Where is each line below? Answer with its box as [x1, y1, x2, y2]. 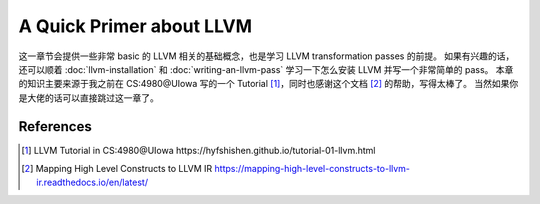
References [18, 118, 92, 135]
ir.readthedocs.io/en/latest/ [36, 176, 149, 189]
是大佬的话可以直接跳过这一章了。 [18, 91, 159, 104]
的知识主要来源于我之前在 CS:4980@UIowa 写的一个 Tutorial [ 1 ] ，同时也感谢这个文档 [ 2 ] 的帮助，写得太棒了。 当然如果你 [18, 78, 519, 90]
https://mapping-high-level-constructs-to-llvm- [214, 163, 410, 175]
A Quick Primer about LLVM [18, 15, 253, 37]
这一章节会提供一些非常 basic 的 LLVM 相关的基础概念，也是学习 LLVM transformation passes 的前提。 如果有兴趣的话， [18, 50, 515, 62]
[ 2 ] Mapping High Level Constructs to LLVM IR [21, 163, 213, 175]
